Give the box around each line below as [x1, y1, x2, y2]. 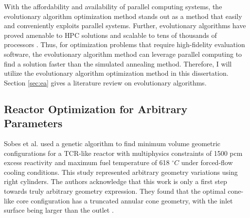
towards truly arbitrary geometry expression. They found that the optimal [4, 185, 226, 196]
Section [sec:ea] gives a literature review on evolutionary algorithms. [4, 77, 207, 87]
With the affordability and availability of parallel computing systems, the [4, 1, 222, 11]
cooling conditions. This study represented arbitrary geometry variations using [4, 167, 238, 177]
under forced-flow [181, 157, 233, 168]
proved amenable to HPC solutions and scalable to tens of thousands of [4, 30, 217, 40]
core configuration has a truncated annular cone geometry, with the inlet [16, 195, 233, 205]
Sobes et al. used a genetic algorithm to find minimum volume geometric [4, 138, 221, 148]
